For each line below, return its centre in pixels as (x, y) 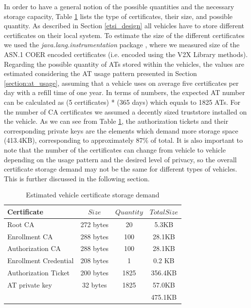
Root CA (21, 224)
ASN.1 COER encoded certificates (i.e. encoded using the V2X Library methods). (126, 54)
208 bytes (95, 260)
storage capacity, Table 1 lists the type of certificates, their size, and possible (118, 16)
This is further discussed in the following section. (77, 178)
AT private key (30, 284)
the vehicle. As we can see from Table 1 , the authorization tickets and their (116, 121)
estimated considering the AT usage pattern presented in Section (100, 73)
